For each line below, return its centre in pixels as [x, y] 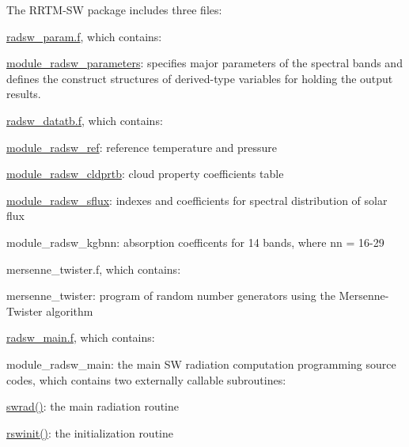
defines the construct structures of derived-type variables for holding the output [200, 78]
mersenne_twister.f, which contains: [94, 269]
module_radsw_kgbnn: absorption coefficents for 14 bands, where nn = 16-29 [195, 242]
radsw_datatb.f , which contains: [85, 120]
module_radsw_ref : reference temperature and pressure [142, 147]
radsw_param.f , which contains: [84, 36]
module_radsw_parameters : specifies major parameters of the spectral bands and [204, 63]
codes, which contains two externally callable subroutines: [146, 379]
